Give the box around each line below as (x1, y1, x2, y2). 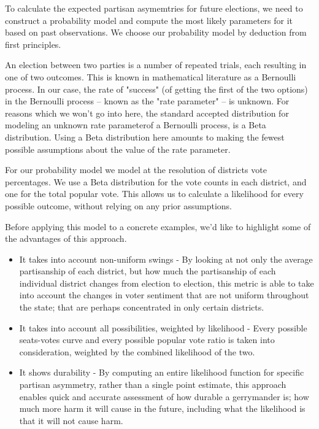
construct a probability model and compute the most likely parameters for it (5, 14, 293, 26)
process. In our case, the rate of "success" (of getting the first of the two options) (5, 82, 308, 95)
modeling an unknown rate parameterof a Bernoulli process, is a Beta (5, 118, 266, 131)
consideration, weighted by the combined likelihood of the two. (19, 345, 255, 358)
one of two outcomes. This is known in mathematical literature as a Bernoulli (5, 70, 296, 83)
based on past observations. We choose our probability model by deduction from (5, 26, 307, 39)
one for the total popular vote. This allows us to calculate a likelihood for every (5, 187, 304, 200)
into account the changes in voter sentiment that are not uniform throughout (19, 288, 309, 301)
